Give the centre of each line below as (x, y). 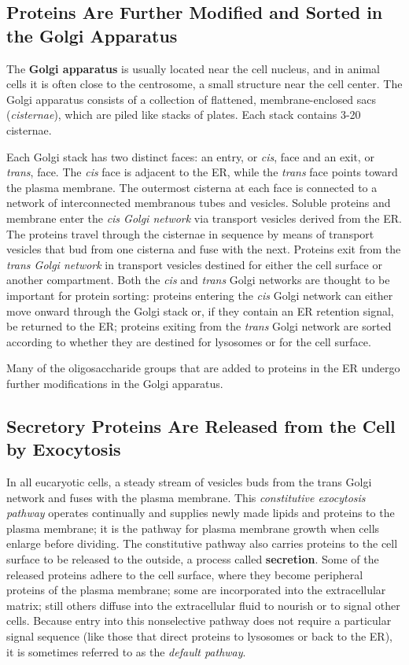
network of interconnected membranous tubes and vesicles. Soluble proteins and (199, 203)
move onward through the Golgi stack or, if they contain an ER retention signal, (200, 310)
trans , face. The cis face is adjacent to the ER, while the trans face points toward (202, 172)
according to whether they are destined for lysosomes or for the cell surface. (189, 341)
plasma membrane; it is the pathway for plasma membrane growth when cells (193, 528)
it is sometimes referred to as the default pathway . (126, 651)
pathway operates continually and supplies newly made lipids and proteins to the (201, 513)
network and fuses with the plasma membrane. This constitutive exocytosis (186, 497)
